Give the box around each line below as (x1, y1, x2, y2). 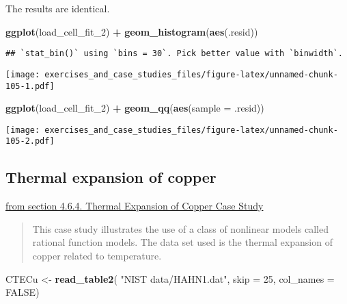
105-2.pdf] (5, 136, 55, 147)
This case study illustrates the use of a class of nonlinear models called (32, 221, 329, 236)
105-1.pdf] (5, 81, 55, 91)
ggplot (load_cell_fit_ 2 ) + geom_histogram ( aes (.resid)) (5, 24, 258, 38)
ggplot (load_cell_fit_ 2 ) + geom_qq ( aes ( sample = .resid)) (5, 101, 264, 115)
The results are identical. (5, 1, 110, 15)
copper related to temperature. (32, 249, 162, 263)
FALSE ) (5, 285, 40, 299)
